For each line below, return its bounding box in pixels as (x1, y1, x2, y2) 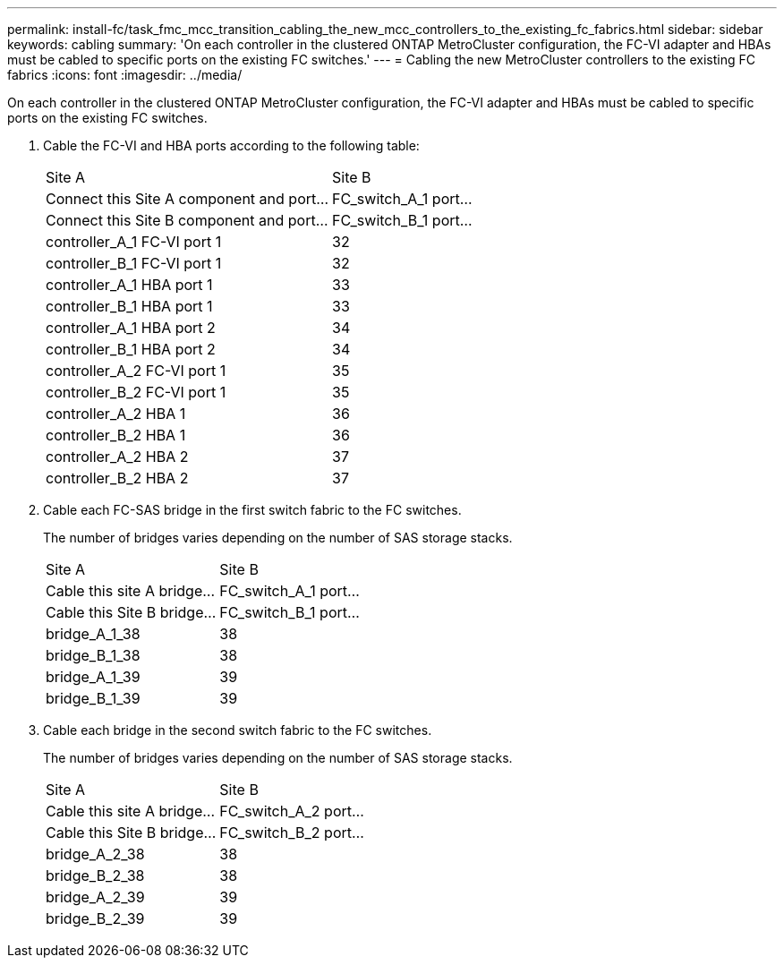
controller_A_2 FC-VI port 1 (46, 362, 226, 380)
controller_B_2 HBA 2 (46, 469, 189, 487)
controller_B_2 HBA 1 (46, 426, 186, 444)
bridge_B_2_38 (46, 867, 145, 884)
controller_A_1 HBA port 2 (46, 319, 216, 337)
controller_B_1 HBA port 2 (46, 340, 216, 358)
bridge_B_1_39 (46, 689, 141, 707)
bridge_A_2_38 (46, 845, 145, 863)
